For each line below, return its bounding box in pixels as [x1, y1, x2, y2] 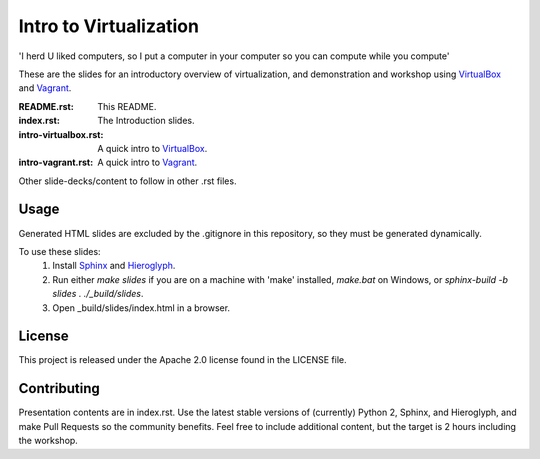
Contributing [18, 380, 100, 397]
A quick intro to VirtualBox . [97, 142, 208, 154]
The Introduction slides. [97, 115, 195, 127]
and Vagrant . [18, 82, 72, 94]
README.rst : [18, 100, 74, 112]
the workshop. [18, 435, 79, 447]
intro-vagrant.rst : [18, 156, 94, 169]
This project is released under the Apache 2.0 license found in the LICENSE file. [18, 354, 347, 366]
